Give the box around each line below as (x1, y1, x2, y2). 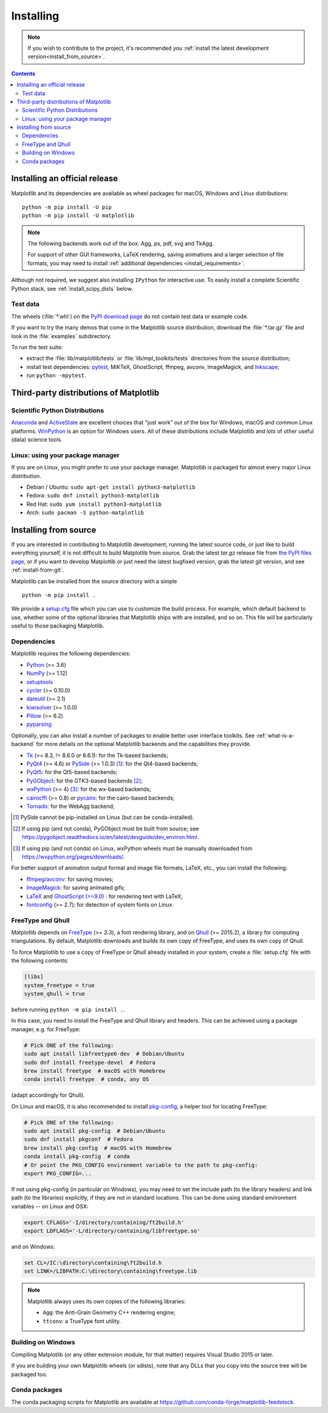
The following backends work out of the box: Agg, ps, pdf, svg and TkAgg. (27, 240, 214, 247)
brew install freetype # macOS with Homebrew (24, 1067, 165, 1074)
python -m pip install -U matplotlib (22, 212, 135, 219)
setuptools (26, 678, 53, 685)
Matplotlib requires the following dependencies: (11, 650, 131, 657)
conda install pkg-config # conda (24, 1153, 130, 1160)
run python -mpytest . (26, 371, 86, 379)
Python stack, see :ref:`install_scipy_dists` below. (11, 285, 133, 292)
